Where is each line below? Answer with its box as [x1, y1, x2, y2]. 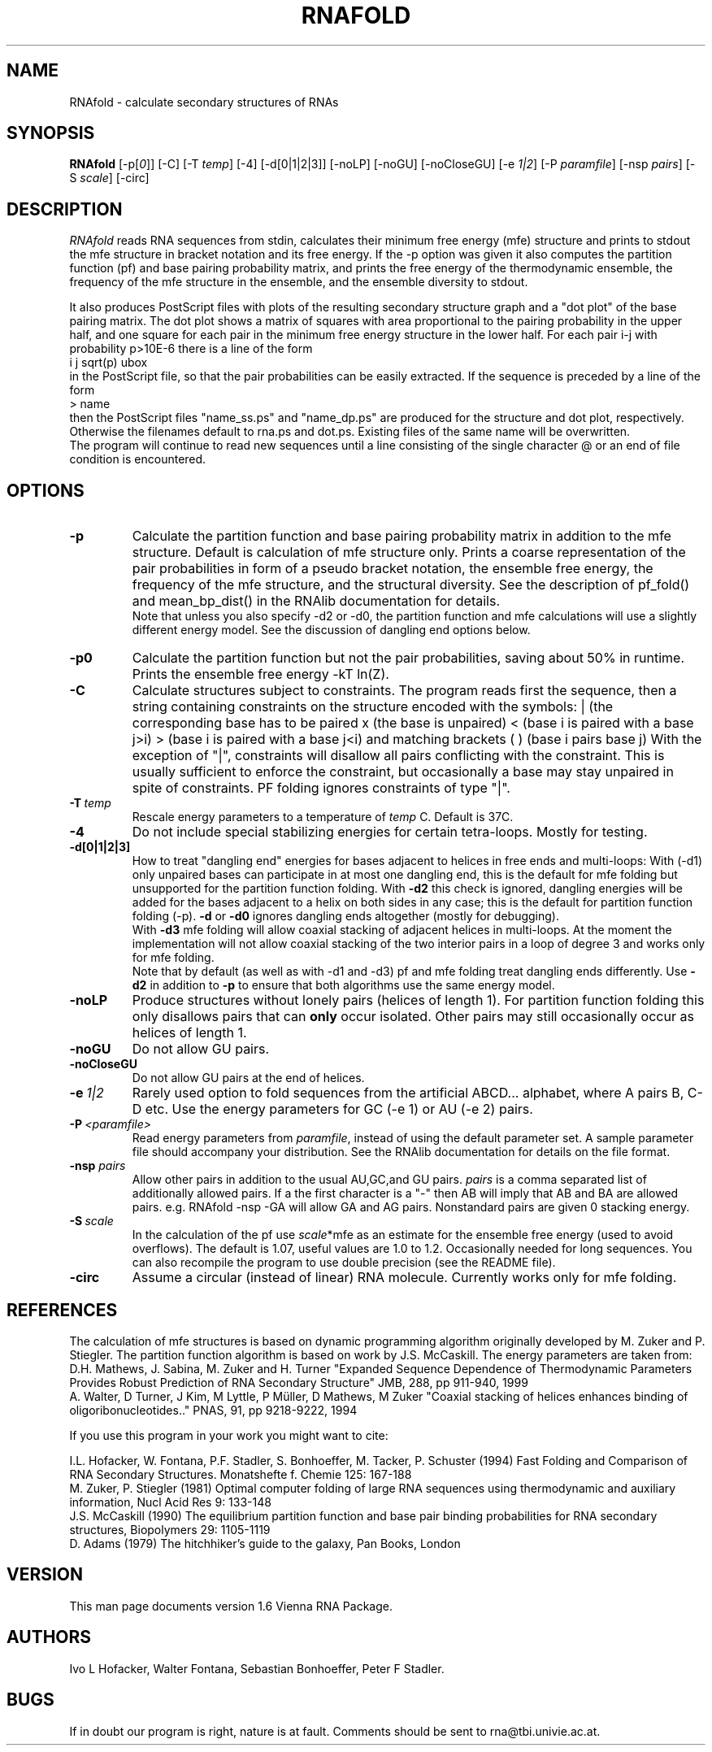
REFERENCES [7, 1299, 118, 1320]
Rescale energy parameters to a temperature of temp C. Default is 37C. [132, 810, 514, 824]
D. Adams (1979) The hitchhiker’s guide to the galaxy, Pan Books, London [69, 1536, 461, 1550]
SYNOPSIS [7, 123, 95, 144]
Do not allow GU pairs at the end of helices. [132, 1071, 365, 1085]
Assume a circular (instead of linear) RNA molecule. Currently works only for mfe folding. [132, 1269, 677, 1286]
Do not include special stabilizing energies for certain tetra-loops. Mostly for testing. [132, 824, 648, 841]
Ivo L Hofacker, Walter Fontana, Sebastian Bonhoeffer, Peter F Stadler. [69, 1661, 445, 1676]
